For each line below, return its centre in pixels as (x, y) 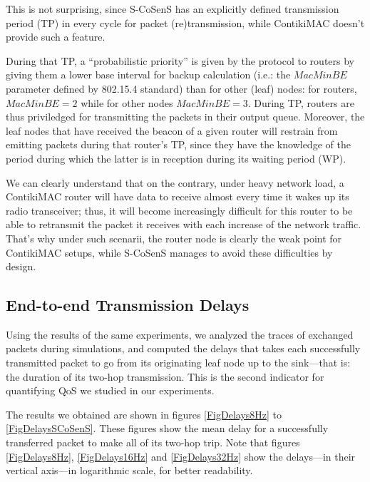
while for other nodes (127, 102)
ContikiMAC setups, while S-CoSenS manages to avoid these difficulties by (169, 252)
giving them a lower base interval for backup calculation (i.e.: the (148, 75)
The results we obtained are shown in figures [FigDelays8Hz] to (144, 414)
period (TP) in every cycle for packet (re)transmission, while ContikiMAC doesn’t (185, 22)
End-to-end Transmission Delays (128, 305)
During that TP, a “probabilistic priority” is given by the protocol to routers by (180, 60)
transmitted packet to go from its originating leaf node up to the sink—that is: (178, 363)
